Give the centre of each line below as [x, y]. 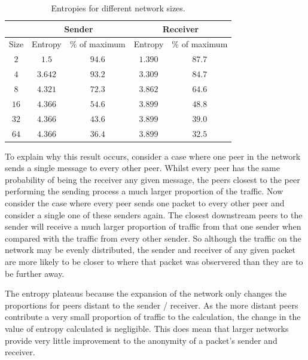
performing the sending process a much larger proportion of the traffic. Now [144, 191]
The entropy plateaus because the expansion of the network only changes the [146, 293]
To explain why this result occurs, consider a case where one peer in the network [153, 156]
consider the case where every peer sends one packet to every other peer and [145, 202]
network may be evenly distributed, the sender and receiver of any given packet [150, 250]
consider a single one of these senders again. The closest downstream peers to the [154, 214]
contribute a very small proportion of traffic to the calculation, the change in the [153, 317]
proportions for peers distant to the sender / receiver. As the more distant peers [152, 305]
